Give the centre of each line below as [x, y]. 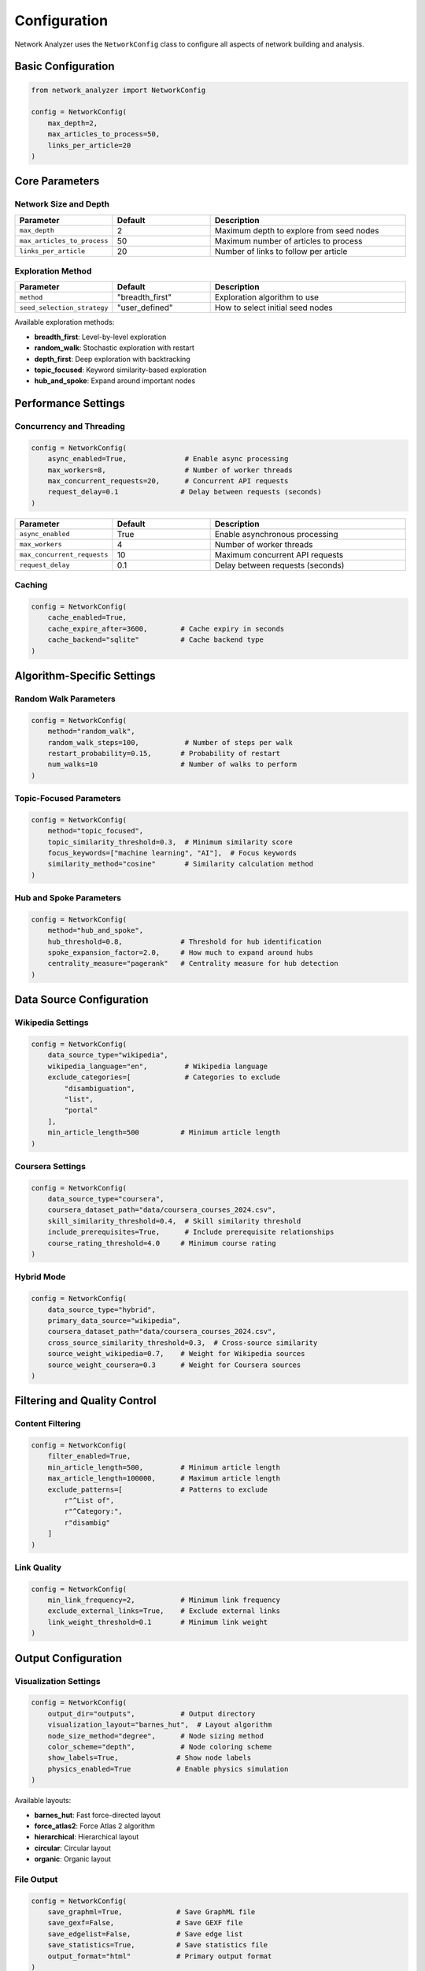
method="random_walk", [91, 732]
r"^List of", [89, 1501]
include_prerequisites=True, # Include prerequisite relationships [191, 1232]
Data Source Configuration [81, 1000]
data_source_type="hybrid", [102, 1310]
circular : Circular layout [73, 1848]
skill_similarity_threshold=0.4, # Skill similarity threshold [174, 1221]
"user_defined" [145, 307]
